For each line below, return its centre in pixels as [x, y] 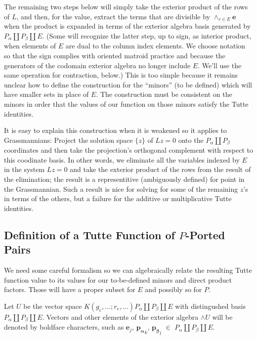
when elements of [30, 46]
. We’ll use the [220, 65]
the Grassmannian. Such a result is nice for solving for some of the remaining [121, 189]
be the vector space [53, 306]
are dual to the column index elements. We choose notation [155, 46]
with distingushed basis [210, 306]
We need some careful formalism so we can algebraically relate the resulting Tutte [128, 270]
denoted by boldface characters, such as [64, 327]
